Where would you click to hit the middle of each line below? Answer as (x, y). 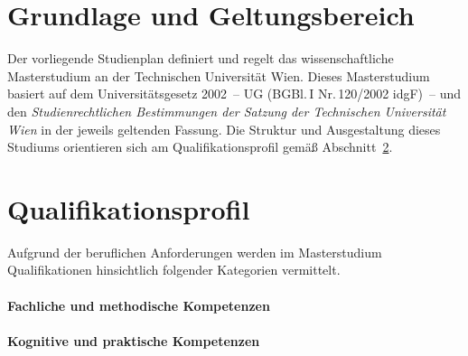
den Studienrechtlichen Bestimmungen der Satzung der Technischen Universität (227, 111)
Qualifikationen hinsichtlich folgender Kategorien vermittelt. (174, 270)
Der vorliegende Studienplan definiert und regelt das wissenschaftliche (201, 58)
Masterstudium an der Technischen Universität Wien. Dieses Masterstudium (219, 75)
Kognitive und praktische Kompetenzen (134, 340)
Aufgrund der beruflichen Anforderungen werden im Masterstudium (195, 252)
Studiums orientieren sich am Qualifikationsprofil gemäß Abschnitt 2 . (200, 147)
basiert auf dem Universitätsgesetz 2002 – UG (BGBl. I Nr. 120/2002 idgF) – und (234, 94)
